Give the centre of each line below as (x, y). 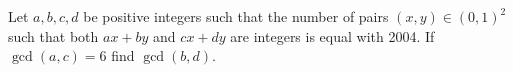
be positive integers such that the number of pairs (236, 16)
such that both (53, 35)
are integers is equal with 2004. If (332, 35)
